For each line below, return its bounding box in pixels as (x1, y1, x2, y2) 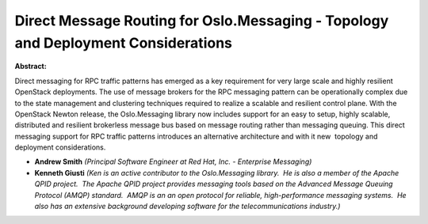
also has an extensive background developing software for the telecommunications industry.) (34, 202, 341, 211)
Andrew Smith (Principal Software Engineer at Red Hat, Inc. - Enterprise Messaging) (34, 157, 312, 166)
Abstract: (14, 62, 47, 71)
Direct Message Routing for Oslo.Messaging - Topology (14, 12, 389, 29)
